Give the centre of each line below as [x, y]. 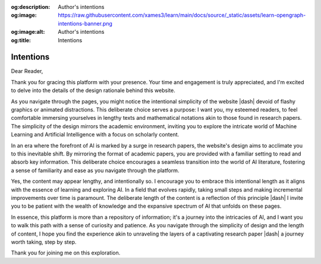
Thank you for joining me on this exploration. [66, 253]
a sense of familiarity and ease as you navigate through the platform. [95, 170]
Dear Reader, [27, 71]
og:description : [31, 7]
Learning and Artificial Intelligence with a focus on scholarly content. [95, 135]
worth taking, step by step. [44, 242]
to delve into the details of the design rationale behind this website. [93, 90]
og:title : [21, 40]
